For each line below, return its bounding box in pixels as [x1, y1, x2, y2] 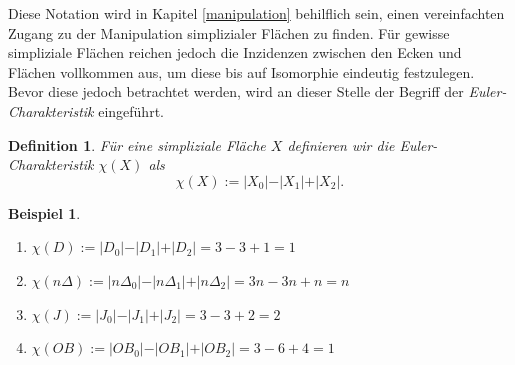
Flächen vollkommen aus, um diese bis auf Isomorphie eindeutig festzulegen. [8, 61, 475, 82]
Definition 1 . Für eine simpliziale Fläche [8, 134, 266, 155]
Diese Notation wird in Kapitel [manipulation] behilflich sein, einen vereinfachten [8, 3, 505, 23]
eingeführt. [98, 100, 164, 121]
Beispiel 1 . [8, 202, 81, 223]
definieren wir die [287, 134, 395, 155]
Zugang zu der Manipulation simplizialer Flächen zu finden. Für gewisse [8, 22, 450, 43]
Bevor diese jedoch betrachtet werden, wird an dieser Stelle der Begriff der [8, 81, 464, 102]
